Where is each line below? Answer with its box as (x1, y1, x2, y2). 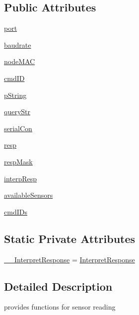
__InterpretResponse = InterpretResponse (4, 254, 135, 264)
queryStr (4, 106, 30, 117)
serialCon (4, 123, 32, 133)
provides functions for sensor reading (4, 302, 116, 312)
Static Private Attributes (4, 231, 136, 246)
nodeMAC (4, 56, 35, 67)
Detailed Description (4, 278, 113, 294)
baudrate (4, 39, 31, 50)
